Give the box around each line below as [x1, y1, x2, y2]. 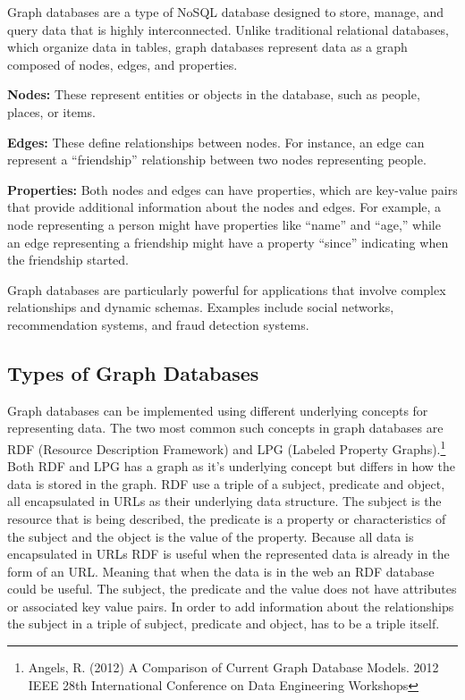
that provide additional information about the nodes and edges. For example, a [7, 198, 442, 216]
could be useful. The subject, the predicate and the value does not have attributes [7, 579, 457, 598]
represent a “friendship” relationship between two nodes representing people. [7, 150, 427, 169]
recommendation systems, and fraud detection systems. [7, 315, 309, 333]
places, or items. [7, 102, 96, 121]
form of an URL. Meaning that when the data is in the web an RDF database [7, 561, 435, 580]
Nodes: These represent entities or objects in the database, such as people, [7, 85, 420, 104]
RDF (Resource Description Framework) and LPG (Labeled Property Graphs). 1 [7, 436, 446, 458]
